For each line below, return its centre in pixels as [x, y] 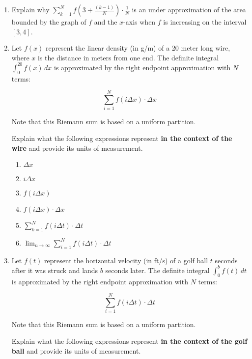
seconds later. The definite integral [157, 270]
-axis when [140, 22]
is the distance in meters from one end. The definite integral [128, 57]
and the [106, 22]
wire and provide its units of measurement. [77, 148]
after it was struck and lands [55, 270]
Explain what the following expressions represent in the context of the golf [129, 341]
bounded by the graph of [49, 22]
